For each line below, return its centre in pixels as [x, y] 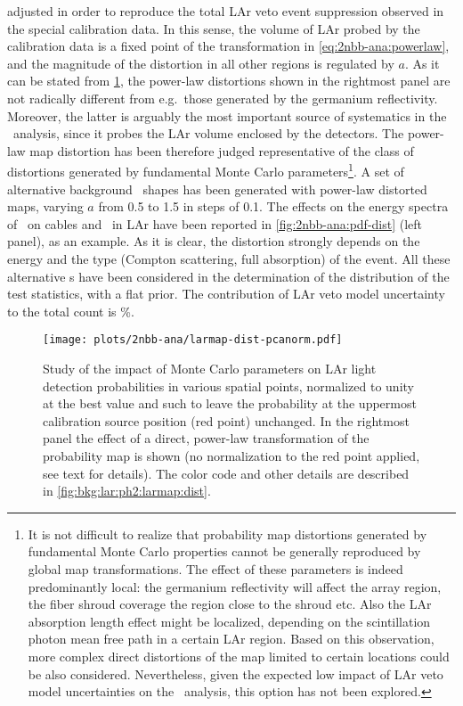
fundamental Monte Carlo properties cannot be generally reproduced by [224, 551]
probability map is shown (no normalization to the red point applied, [231, 455]
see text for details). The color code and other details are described [226, 473]
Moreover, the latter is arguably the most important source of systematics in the [227, 115]
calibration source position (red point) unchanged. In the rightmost [226, 420]
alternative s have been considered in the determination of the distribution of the [228, 276]
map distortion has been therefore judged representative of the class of [222, 150]
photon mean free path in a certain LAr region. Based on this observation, [231, 639]
